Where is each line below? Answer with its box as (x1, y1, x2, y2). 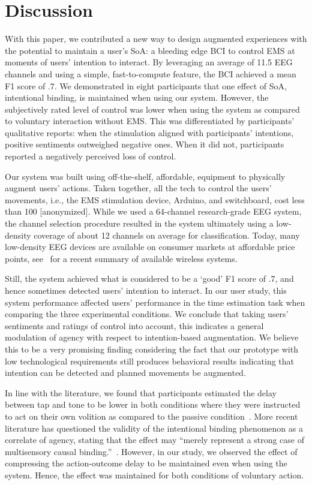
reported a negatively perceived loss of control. (5, 150, 176, 162)
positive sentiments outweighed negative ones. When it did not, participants (5, 138, 284, 150)
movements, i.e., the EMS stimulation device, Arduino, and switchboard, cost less (5, 193, 305, 206)
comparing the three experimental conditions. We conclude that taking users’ (5, 308, 289, 320)
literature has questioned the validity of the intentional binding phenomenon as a (5, 421, 303, 434)
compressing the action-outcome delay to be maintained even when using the (5, 457, 287, 469)
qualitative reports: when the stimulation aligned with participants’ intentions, (5, 126, 294, 138)
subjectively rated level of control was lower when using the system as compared (5, 103, 300, 115)
